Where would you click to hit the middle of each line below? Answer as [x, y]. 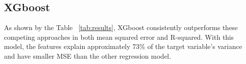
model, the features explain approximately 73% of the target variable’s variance [123, 46]
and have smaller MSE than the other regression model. [88, 56]
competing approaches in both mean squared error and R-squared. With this [119, 37]
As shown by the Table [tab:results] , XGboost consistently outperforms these [121, 27]
